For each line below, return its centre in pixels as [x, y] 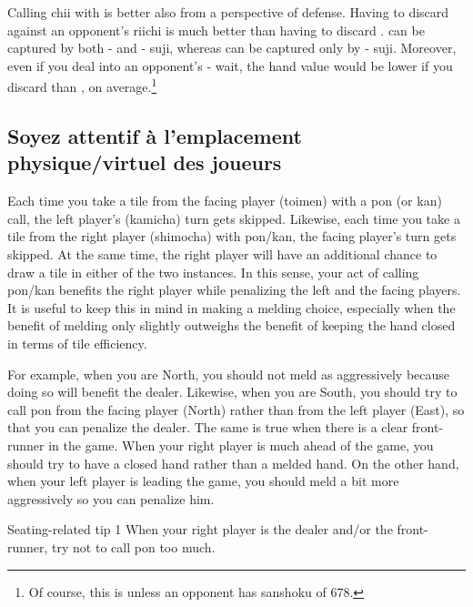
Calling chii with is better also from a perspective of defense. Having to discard [228, 12]
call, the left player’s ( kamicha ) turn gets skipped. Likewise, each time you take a [234, 218]
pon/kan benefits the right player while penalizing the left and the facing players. [234, 290]
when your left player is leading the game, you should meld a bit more [203, 481]
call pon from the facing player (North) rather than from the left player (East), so [236, 409]
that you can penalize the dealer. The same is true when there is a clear [208, 427]
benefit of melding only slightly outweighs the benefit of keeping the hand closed [231, 325]
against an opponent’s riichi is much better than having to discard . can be [216, 30]
